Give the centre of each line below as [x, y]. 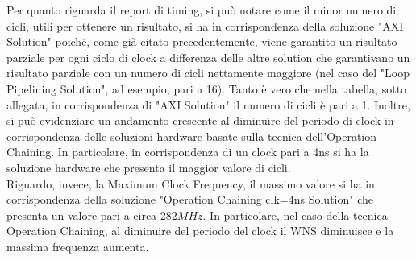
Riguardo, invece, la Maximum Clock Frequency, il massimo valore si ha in [191, 183]
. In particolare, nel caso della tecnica [295, 215]
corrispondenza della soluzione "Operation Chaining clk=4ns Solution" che [190, 199]
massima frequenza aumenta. [78, 246]
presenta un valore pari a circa [82, 215]
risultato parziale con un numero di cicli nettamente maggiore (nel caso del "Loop [208, 73]
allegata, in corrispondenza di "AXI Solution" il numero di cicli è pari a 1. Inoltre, [208, 104]
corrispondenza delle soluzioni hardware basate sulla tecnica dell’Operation [192, 136]
